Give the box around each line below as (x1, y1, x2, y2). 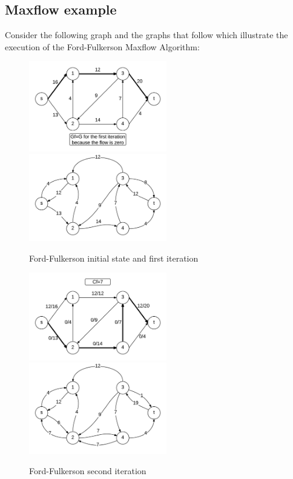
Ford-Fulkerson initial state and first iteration (29, 251, 199, 264)
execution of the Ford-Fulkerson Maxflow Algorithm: (5, 40, 200, 53)
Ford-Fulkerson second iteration (29, 464, 146, 477)
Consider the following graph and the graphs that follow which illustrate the (5, 28, 288, 41)
